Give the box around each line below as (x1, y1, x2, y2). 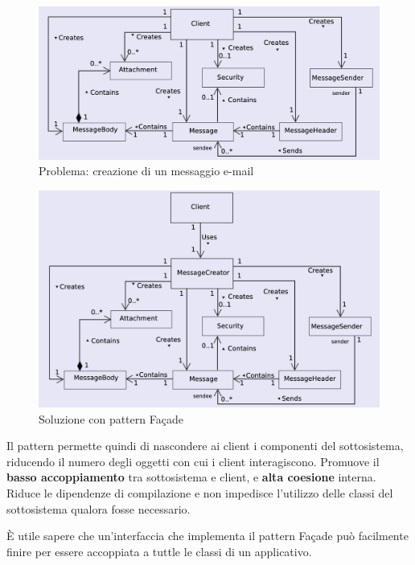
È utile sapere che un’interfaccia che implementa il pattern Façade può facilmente (6, 527, 409, 544)
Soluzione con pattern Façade (39, 410, 183, 427)
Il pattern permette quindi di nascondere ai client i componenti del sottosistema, (6, 437, 404, 454)
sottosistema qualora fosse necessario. (6, 500, 191, 517)
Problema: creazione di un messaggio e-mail (39, 162, 254, 179)
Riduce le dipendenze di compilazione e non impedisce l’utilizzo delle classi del (6, 485, 393, 501)
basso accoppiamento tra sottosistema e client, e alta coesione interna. (6, 469, 376, 485)
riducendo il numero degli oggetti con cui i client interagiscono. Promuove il (6, 452, 380, 469)
